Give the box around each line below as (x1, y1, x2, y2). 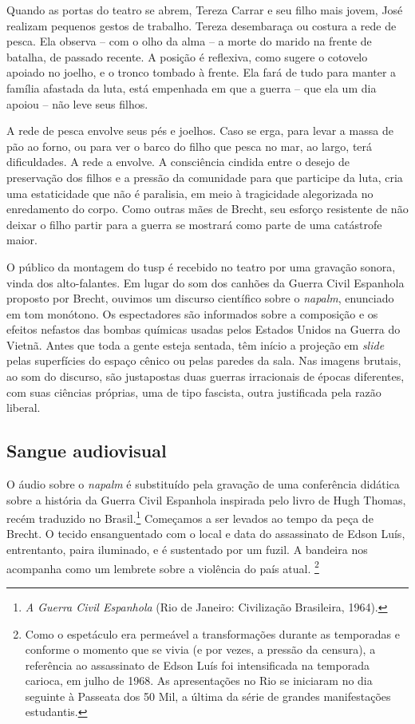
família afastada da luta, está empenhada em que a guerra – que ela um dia (6, 79, 377, 96)
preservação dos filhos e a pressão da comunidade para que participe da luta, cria (6, 168, 403, 185)
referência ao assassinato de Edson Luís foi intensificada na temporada (25, 656, 370, 673)
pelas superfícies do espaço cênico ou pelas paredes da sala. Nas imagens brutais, (6, 352, 401, 369)
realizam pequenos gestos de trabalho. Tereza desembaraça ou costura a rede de (6, 17, 397, 34)
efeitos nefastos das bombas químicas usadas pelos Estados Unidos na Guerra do (6, 321, 401, 338)
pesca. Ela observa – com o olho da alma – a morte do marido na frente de (6, 33, 372, 49)
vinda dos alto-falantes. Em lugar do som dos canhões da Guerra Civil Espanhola (6, 274, 405, 291)
